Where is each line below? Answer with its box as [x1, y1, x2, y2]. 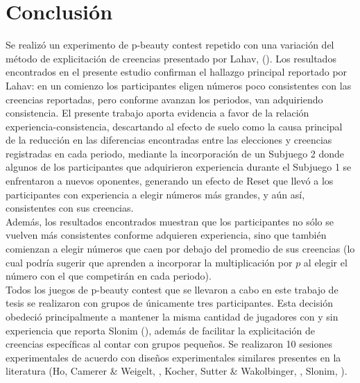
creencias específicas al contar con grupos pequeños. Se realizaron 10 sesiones [6, 337, 332, 351]
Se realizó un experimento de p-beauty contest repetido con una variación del [6, 37, 334, 52]
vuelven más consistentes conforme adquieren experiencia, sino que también [6, 228, 327, 242]
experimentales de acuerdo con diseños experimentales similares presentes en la [6, 350, 341, 364]
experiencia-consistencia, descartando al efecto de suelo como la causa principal [6, 119, 343, 133]
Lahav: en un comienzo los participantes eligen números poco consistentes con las [6, 78, 352, 92]
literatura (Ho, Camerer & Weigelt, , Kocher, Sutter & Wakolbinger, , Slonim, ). [6, 364, 348, 378]
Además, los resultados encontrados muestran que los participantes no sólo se [6, 214, 334, 228]
